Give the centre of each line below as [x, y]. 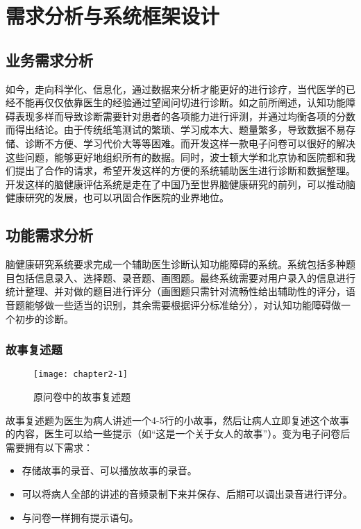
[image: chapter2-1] [81, 375]
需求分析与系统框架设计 [113, 16]
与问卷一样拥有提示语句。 [80, 517]
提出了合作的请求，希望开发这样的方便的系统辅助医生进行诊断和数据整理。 [185, 170]
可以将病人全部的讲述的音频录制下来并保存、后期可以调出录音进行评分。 [187, 493]
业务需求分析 [49, 59]
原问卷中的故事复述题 [82, 396]
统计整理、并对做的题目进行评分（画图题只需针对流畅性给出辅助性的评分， [176, 291]
